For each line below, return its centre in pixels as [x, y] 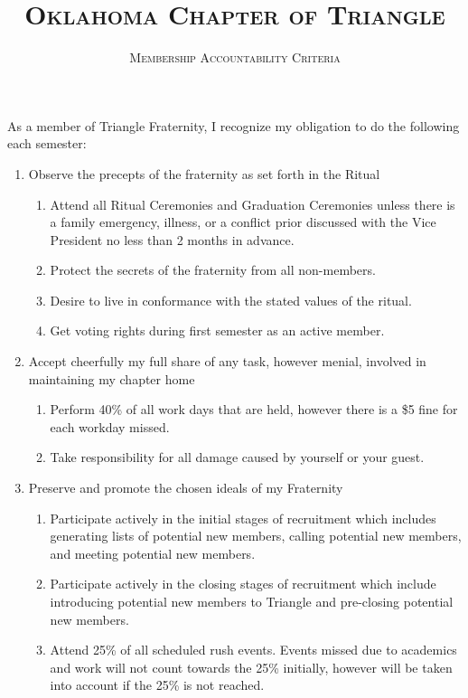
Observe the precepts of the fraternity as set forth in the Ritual [204, 173]
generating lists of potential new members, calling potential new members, [256, 536]
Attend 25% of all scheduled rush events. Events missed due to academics [253, 650]
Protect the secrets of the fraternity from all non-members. [213, 270]
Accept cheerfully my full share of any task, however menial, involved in [227, 361]
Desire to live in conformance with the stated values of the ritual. [231, 300]
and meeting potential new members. [153, 553]
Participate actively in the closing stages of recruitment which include [243, 584]
